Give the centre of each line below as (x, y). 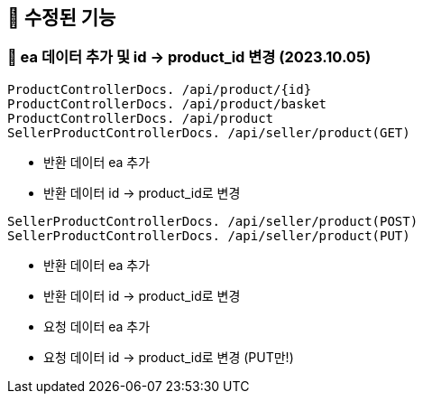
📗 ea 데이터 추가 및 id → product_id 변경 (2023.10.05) (189, 57)
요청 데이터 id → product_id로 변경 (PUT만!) (169, 357)
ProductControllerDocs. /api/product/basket (167, 103)
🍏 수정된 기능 (62, 18)
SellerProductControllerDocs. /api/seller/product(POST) (213, 221)
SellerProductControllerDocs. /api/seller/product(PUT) (209, 235)
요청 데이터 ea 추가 (97, 326)
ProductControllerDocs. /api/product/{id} (160, 89)
